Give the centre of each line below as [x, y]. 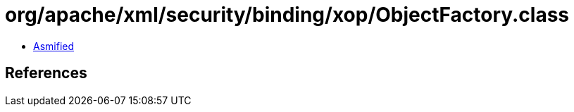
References [46, 73]
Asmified [54, 46]
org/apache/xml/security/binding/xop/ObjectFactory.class [287, 15]
